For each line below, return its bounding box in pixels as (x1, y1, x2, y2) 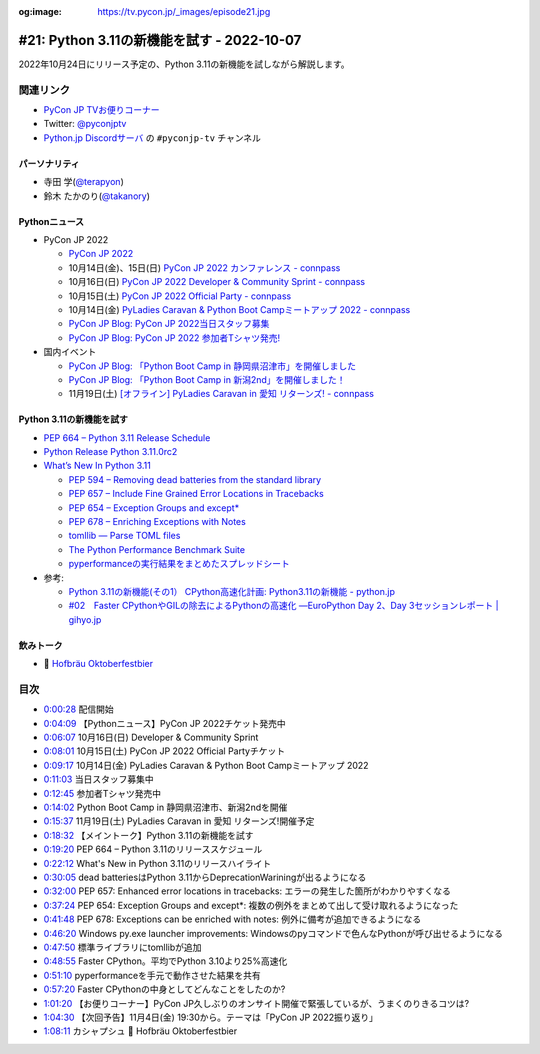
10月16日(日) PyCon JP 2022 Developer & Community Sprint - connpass (68, 276, 365, 288)
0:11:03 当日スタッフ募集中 (43, 773, 154, 785)
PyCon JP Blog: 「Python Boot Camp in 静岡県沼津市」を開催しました (68, 360, 357, 372)
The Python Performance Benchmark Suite (68, 543, 245, 555)
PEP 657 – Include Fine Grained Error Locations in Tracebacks (68, 488, 324, 500)
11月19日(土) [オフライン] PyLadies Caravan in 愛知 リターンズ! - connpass (68, 388, 375, 400)
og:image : (18, 6, 62, 17)
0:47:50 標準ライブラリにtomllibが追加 (43, 941, 202, 953)
